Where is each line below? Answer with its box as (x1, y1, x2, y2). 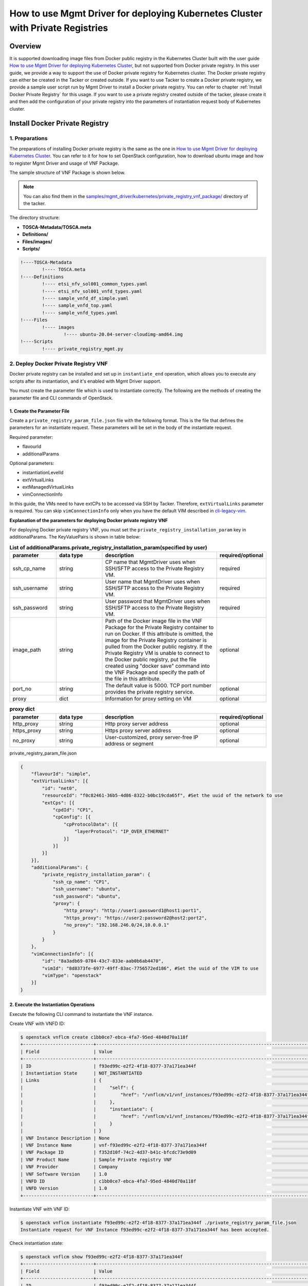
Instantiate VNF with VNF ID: (9, 1206, 70, 1212)
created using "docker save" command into (105, 663, 210, 670)
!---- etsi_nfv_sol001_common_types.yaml (42, 281, 148, 287)
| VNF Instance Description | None (20, 1135, 110, 1141)
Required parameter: (9, 434, 53, 440)
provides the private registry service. (105, 688, 195, 695)
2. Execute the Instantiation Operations (9, 1002, 95, 1008)
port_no (12, 685, 32, 692)
